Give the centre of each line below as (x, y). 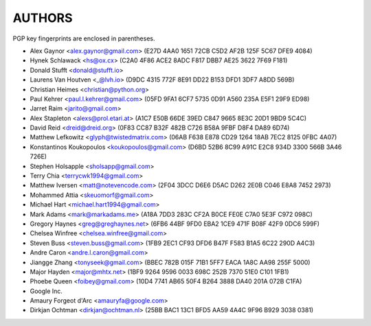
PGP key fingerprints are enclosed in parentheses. (84, 38)
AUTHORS (43, 18)
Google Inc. (46, 291)
